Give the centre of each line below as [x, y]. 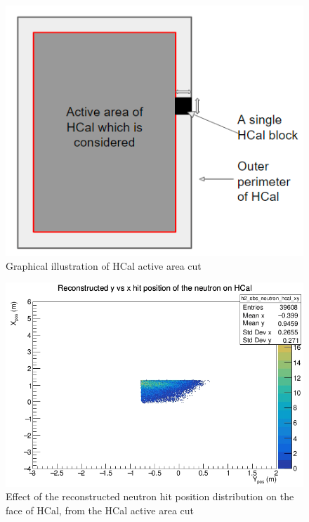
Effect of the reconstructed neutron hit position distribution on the [150, 496]
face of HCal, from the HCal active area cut [100, 510]
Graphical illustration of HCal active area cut [104, 265]
